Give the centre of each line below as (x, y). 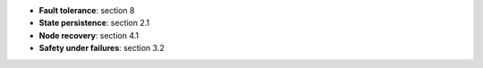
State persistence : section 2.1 (94, 23)
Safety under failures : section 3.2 (102, 48)
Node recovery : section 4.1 (89, 35)
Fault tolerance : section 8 (87, 10)
